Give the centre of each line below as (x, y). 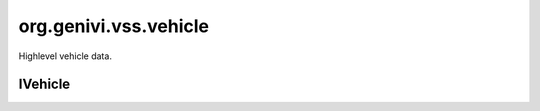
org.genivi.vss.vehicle (114, 26)
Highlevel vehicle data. (65, 56)
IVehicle (44, 84)
